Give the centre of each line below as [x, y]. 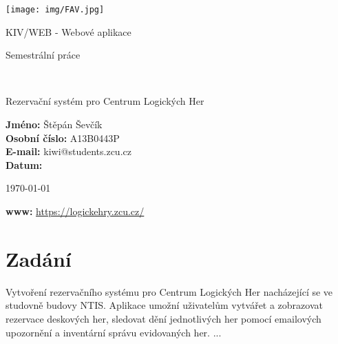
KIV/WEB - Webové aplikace [68, 31]
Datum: [24, 164]
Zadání [39, 258]
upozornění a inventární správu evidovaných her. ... [114, 332]
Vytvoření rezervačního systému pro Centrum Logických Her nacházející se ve [169, 291]
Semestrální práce [43, 55]
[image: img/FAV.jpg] [55, 10]
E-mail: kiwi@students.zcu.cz [68, 151]
